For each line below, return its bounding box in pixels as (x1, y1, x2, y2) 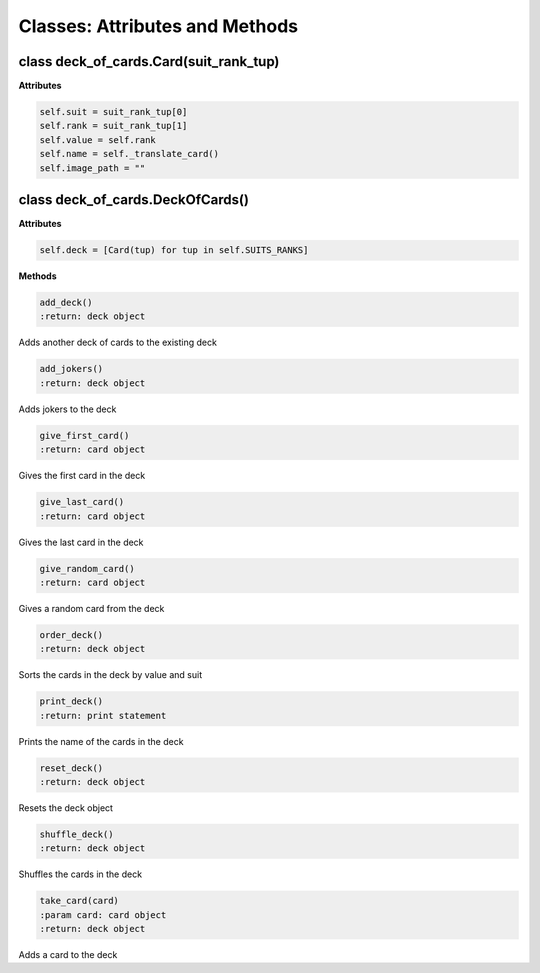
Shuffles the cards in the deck (18, 868, 143, 880)
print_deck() (39, 696, 104, 707)
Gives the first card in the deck (18, 470, 146, 482)
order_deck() (39, 629, 104, 640)
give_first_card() (39, 430, 130, 441)
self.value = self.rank (39, 134, 157, 145)
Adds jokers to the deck (18, 403, 117, 415)
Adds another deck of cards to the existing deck (18, 336, 217, 349)
